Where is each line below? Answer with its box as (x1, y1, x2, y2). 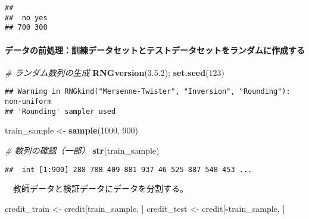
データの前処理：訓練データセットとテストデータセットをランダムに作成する (5, 43, 305, 56)
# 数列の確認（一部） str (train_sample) (5, 144, 160, 156)
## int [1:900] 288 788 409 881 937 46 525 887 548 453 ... (5, 165, 252, 174)
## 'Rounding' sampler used (5, 107, 116, 116)
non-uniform (5, 97, 52, 106)
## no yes (5, 13, 48, 22)
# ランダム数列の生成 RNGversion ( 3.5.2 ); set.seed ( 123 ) (5, 66, 225, 78)
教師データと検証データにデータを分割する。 (13, 182, 188, 195)
